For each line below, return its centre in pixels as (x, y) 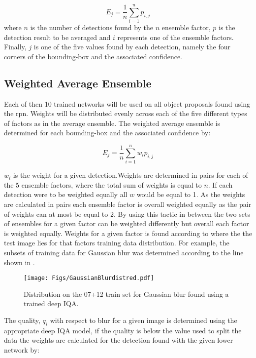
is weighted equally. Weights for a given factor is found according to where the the (128, 233)
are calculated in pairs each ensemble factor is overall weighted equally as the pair (128, 204)
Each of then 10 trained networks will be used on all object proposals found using (127, 103)
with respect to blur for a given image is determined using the (144, 320)
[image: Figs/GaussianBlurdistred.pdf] (89, 278)
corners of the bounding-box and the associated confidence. (93, 56)
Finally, (15, 47)
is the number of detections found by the (92, 27)
